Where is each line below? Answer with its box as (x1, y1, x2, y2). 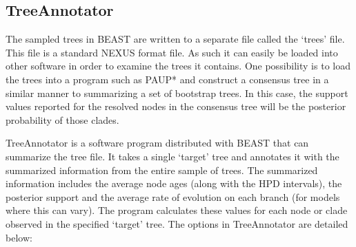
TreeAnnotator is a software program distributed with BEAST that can (6, 136, 309, 150)
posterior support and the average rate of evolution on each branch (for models (6, 189, 340, 204)
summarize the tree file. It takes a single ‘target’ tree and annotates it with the (6, 149, 339, 163)
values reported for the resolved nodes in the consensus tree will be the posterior (6, 99, 346, 114)
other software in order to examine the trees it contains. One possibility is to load (6, 58, 350, 73)
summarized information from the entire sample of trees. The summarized (6, 162, 318, 177)
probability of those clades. (6, 112, 119, 127)
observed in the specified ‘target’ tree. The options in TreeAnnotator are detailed (6, 216, 348, 230)
